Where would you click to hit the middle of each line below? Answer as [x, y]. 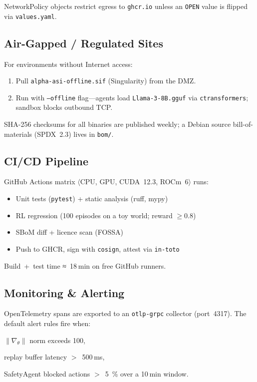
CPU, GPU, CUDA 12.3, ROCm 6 [134, 182]
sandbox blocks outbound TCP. [64, 107]
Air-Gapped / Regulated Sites [84, 43]
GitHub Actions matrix [40, 182]
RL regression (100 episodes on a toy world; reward [94, 215]
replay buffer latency [36, 357]
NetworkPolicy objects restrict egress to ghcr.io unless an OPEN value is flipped [126, 6]
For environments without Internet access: [68, 64]
